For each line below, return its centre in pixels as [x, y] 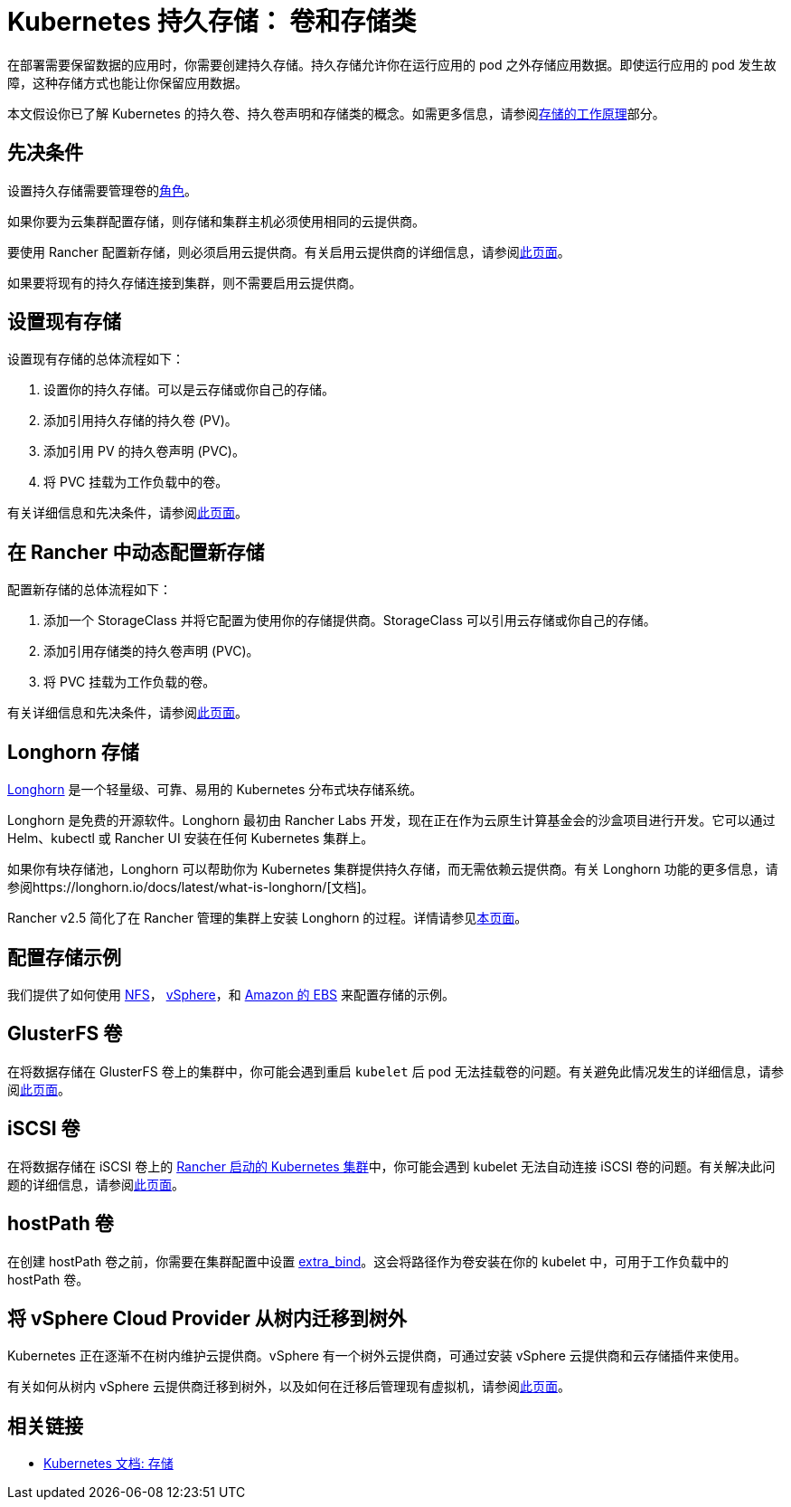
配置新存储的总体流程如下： [89, 590]
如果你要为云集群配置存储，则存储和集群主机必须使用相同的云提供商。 [216, 221]
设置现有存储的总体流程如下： [96, 359]
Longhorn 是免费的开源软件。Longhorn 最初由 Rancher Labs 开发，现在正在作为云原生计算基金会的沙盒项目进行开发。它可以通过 [391, 820]
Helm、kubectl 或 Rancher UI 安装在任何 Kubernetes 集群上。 [191, 839]
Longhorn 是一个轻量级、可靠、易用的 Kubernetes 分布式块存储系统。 [215, 790]
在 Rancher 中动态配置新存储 [136, 552]
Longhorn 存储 [73, 752]
